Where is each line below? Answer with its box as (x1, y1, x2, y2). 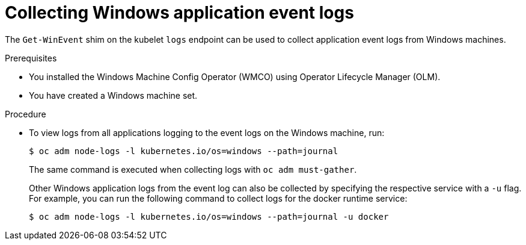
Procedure (5, 108, 46, 119)
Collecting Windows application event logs (5, 2, 354, 23)
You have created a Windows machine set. (29, 90, 198, 101)
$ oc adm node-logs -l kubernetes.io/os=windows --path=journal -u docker (29, 211, 389, 222)
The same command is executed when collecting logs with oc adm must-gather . (29, 164, 357, 175)
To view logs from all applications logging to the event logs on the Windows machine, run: (29, 127, 385, 138)
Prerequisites (5, 52, 57, 63)
